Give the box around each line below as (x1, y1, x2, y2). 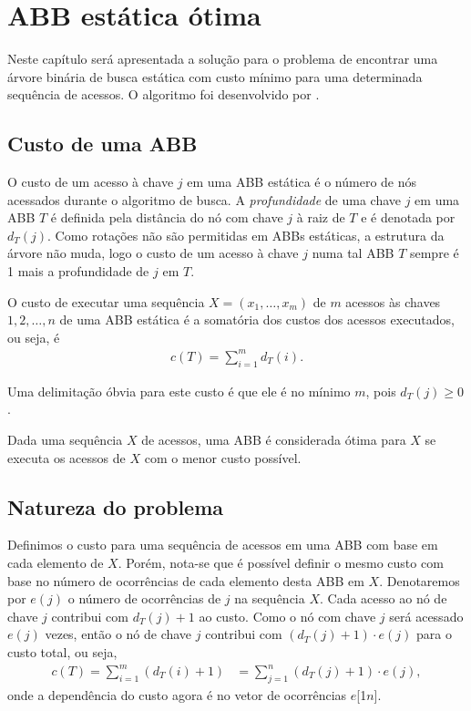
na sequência (234, 589, 305, 608)
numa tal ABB (312, 243, 394, 263)
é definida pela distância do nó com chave (50, 208, 283, 227)
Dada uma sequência (7, 429, 123, 448)
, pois (365, 381, 396, 400)
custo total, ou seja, (7, 642, 118, 661)
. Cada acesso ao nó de (320, 589, 447, 608)
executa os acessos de (7, 448, 126, 467)
